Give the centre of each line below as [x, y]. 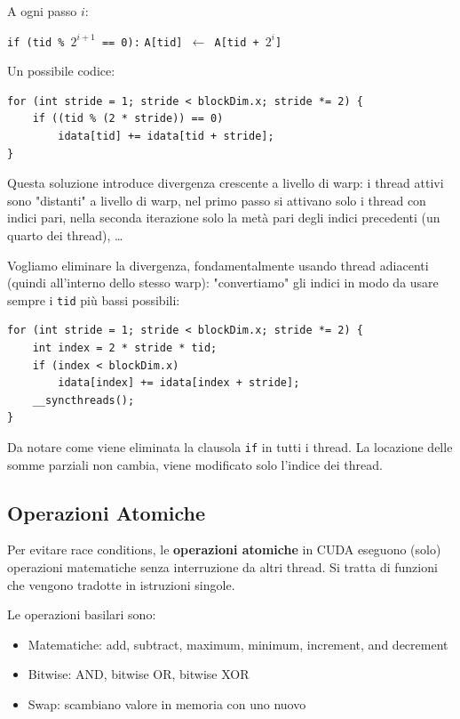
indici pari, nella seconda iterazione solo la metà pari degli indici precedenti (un [224, 218]
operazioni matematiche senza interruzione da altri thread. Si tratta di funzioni [222, 567]
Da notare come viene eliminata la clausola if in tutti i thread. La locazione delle [230, 447]
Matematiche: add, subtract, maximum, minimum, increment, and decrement [238, 644]
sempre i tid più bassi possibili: [94, 299]
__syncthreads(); [83, 400]
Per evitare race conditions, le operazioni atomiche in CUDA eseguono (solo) [224, 549]
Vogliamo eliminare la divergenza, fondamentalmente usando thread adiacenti [218, 265]
